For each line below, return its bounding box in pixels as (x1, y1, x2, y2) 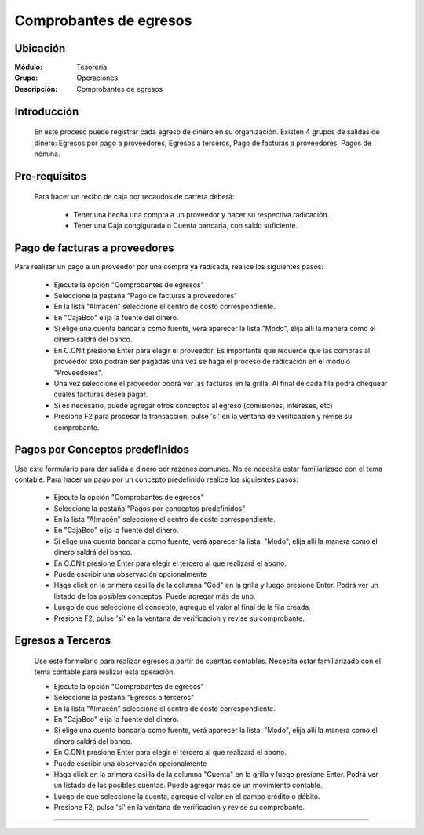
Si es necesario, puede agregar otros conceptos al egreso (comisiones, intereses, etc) (53, 400, 333, 410)
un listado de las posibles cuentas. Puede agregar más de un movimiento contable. (53, 781, 323, 790)
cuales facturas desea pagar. (53, 389, 148, 399)
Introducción (14, 104, 79, 118)
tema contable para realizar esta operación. (34, 667, 176, 676)
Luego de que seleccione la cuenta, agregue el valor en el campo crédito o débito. (53, 791, 321, 800)
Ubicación (14, 42, 66, 55)
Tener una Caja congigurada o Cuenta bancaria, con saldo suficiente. (73, 221, 298, 231)
